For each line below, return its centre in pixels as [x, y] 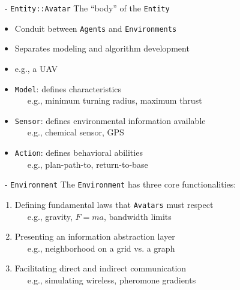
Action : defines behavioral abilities [79, 152]
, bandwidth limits [137, 216]
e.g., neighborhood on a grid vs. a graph [101, 248]
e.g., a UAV [36, 68]
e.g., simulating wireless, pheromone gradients [112, 280]
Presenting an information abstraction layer [95, 236]
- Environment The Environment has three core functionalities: [120, 184]
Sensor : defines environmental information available [110, 120]
